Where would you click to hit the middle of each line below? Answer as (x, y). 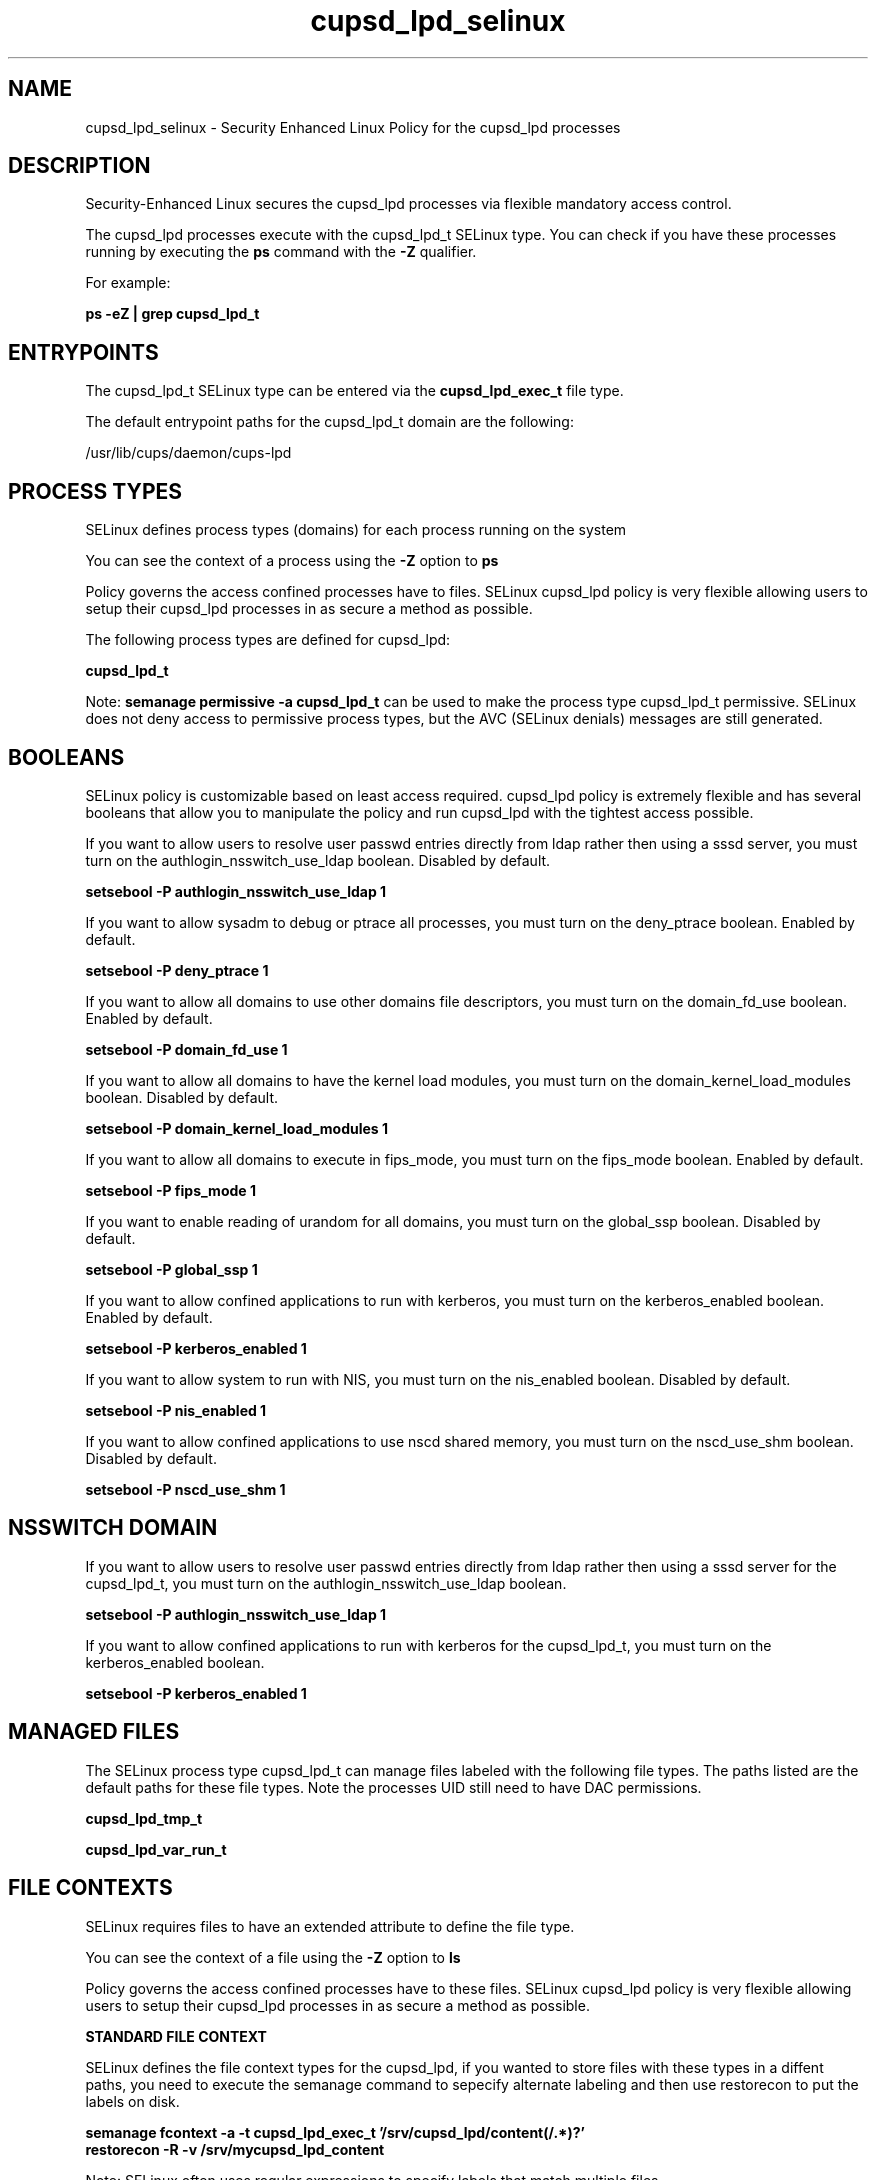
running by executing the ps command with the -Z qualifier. (281, 252)
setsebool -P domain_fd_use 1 (186, 1049)
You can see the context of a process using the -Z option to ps (292, 561)
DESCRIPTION (79, 166)
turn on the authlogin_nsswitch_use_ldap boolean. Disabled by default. (318, 860)
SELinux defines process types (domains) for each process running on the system (356, 530)
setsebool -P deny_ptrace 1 (177, 970)
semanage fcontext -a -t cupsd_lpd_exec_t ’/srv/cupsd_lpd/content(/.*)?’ (335, 2132)
